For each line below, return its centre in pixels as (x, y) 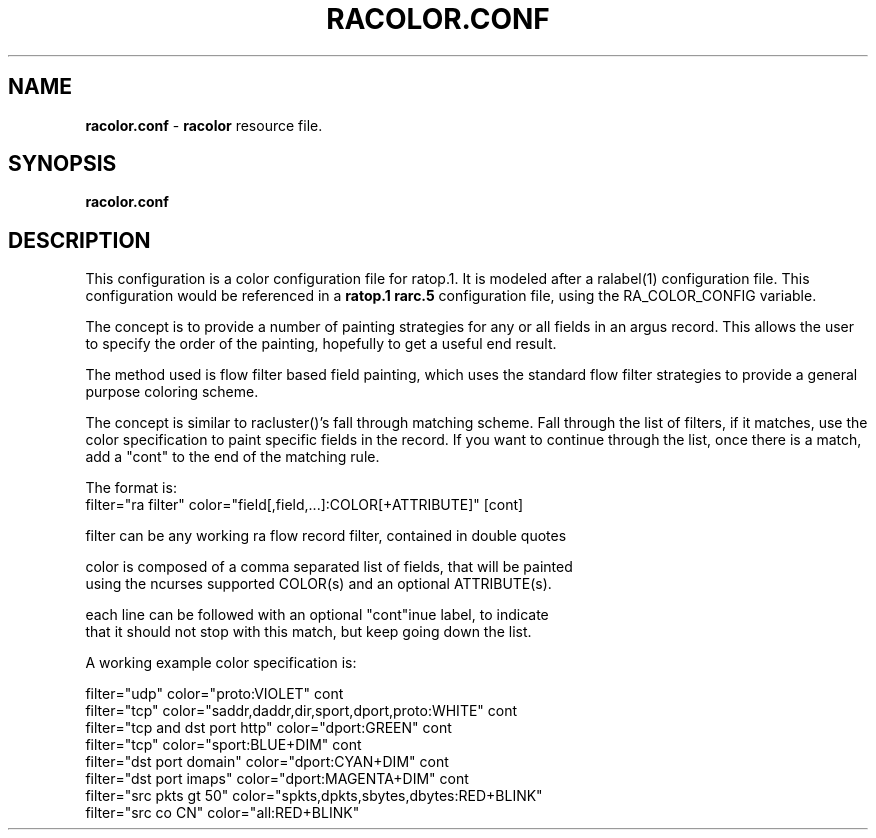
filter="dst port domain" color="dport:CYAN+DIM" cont (267, 762)
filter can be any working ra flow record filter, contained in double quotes (326, 536)
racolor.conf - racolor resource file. (204, 125)
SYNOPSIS (62, 164)
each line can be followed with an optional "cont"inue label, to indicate (317, 615)
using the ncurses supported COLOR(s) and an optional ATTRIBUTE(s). (318, 584)
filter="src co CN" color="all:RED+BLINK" (222, 813)
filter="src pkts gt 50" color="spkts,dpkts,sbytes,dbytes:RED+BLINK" (314, 796)
